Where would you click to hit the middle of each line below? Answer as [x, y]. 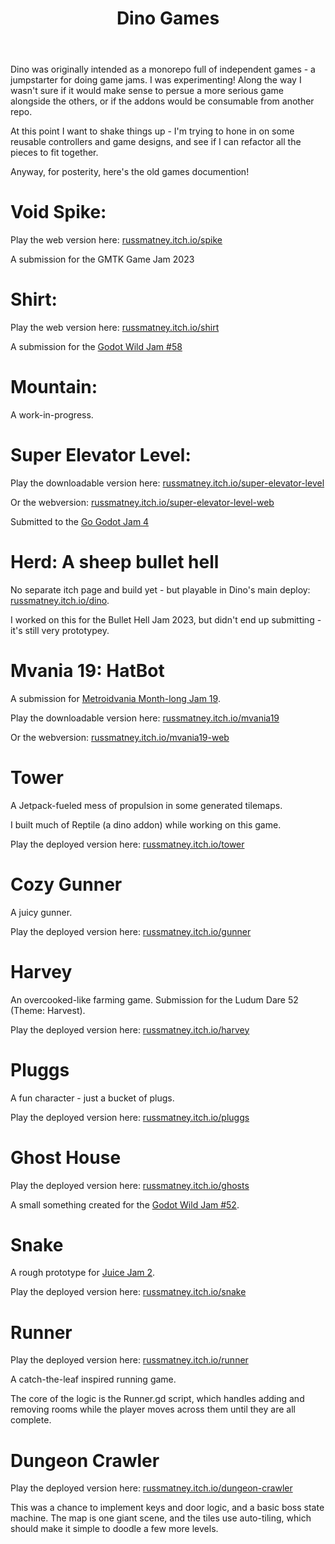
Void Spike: [58, 212]
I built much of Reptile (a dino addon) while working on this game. [146, 824]
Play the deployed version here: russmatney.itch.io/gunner [131, 931]
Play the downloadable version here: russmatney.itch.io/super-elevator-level [167, 483]
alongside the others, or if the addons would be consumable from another [162, 101]
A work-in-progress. [52, 415]
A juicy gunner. [41, 912]
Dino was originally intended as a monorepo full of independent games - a [163, 69]
